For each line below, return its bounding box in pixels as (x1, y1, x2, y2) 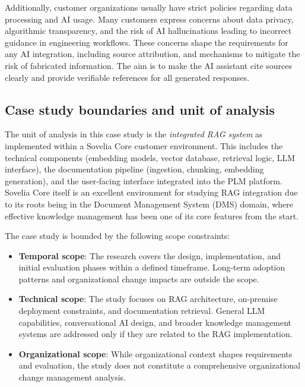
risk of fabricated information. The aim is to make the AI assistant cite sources (5, 59, 293, 71)
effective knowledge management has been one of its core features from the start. (5, 209, 299, 222)
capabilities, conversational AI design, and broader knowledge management (18, 316, 292, 328)
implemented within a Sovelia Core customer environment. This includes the (5, 139, 283, 152)
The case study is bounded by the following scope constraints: (5, 229, 230, 242)
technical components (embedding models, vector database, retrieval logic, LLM (5, 151, 296, 163)
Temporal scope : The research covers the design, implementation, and (18, 249, 281, 262)
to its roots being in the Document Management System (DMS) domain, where (5, 197, 294, 210)
